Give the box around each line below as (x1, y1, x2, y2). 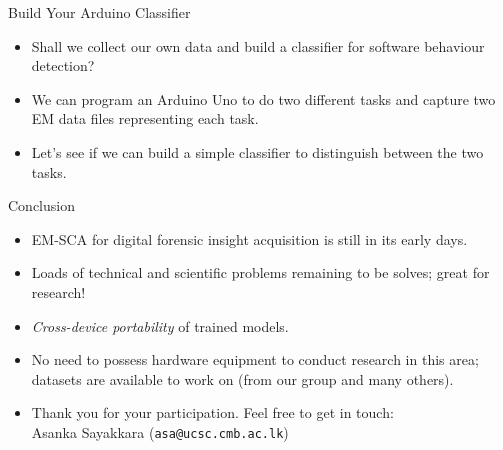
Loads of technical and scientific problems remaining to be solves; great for (31, 262, 490, 283)
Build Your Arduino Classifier (8, 2, 191, 22)
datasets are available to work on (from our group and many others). (31, 368, 454, 389)
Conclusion (8, 195, 75, 216)
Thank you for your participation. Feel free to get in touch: (31, 402, 394, 423)
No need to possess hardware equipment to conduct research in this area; (31, 349, 479, 370)
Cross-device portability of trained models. (31, 315, 289, 336)
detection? (31, 55, 95, 76)
